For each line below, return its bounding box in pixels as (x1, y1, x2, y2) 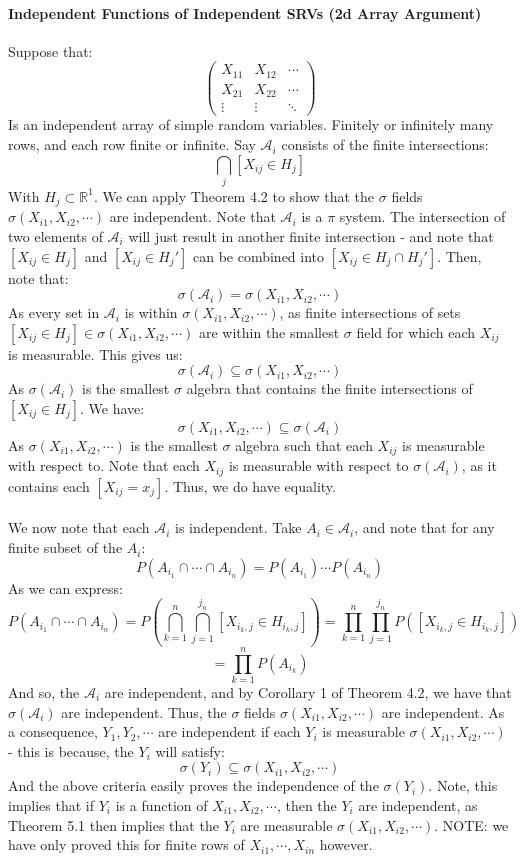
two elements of (8, 226, 103, 247)
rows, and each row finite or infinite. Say (8, 134, 256, 155)
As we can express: (8, 577, 123, 598)
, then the (276, 794, 337, 815)
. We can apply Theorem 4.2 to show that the (93, 185, 375, 206)
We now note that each (8, 517, 150, 538)
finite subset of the (8, 537, 123, 558)
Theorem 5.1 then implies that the (8, 814, 219, 835)
